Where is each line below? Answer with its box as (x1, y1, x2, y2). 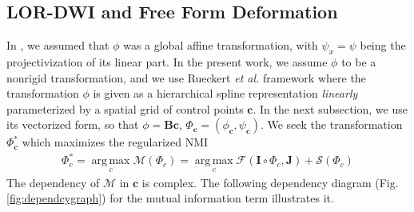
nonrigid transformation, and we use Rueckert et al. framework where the (6, 69, 366, 86)
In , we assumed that (6, 37, 109, 54)
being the (360, 37, 406, 54)
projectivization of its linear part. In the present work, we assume (6, 54, 328, 70)
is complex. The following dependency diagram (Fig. (141, 174, 399, 190)
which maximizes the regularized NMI (22, 134, 209, 150)
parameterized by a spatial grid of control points (6, 100, 244, 117)
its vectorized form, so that (6, 116, 139, 133)
